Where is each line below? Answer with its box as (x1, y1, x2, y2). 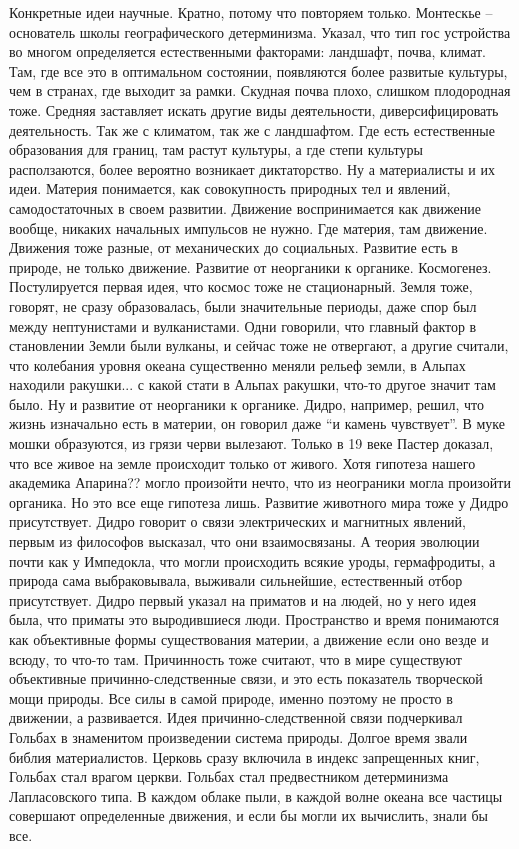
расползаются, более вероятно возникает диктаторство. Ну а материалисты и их (9, 158, 495, 179)
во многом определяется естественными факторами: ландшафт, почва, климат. (9, 41, 486, 62)
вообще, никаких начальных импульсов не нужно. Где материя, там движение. (9, 217, 488, 238)
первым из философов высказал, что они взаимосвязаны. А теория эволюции (9, 531, 480, 552)
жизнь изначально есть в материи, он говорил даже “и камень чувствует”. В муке (9, 413, 506, 434)
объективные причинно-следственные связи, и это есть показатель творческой (9, 668, 483, 689)
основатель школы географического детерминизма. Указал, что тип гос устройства (9, 21, 511, 42)
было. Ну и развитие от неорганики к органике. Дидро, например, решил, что (9, 393, 485, 414)
